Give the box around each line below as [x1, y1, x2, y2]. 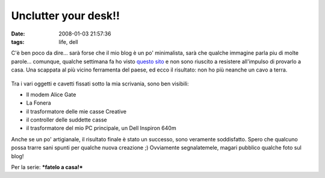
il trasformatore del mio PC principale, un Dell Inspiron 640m [26, 124, 177, 132]
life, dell [58, 38, 78, 45]
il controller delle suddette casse [26, 116, 108, 123]
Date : [11, 30, 25, 37]
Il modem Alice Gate [26, 91, 76, 98]
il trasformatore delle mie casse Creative [26, 108, 126, 115]
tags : [11, 38, 25, 45]
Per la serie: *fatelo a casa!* [11, 164, 84, 171]
